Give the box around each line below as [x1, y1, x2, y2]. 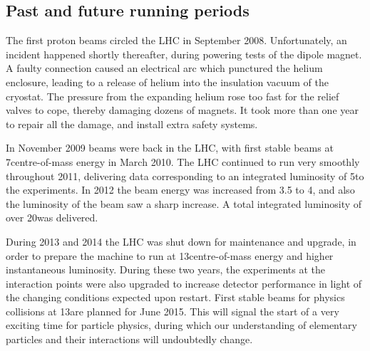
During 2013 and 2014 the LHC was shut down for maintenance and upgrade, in [6, 234, 356, 248]
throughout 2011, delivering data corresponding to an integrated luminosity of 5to [6, 168, 364, 183]
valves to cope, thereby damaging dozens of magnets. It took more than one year [6, 103, 359, 117]
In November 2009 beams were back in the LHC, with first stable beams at [6, 140, 334, 155]
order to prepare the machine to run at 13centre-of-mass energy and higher [6, 248, 334, 263]
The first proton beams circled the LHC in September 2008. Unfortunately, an [6, 33, 347, 48]
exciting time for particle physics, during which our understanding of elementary [6, 318, 357, 332]
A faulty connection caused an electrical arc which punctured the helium [6, 61, 323, 75]
